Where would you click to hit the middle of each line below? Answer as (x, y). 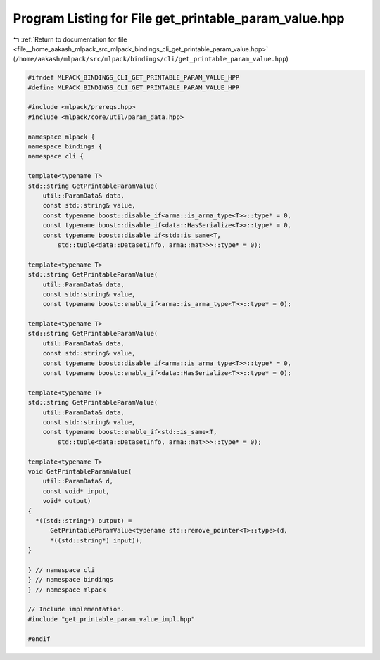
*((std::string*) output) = (84, 520)
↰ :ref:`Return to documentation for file (70, 39)
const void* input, (76, 491)
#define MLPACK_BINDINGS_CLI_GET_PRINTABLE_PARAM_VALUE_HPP (134, 87)
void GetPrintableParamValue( (80, 471)
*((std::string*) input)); (97, 540)
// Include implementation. (76, 609)
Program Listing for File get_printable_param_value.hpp (179, 18)
